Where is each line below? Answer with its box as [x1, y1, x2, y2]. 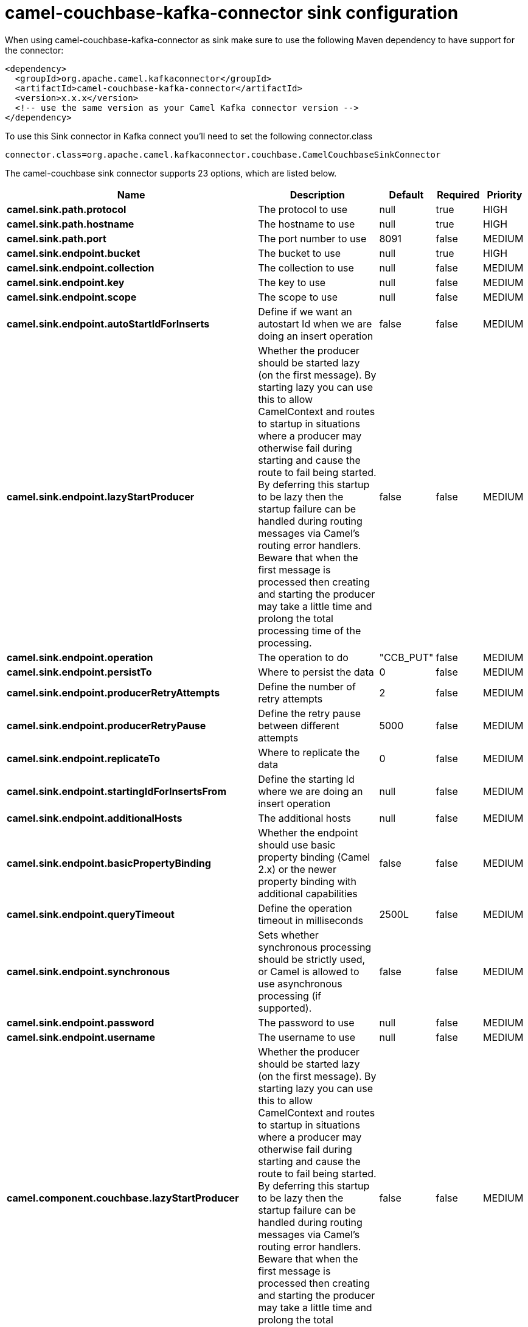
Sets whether [258, 928, 319, 941]
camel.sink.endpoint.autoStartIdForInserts [7, 317, 210, 330]
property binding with [258, 875, 357, 888]
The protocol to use [258, 203, 348, 215]
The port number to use [258, 232, 367, 245]
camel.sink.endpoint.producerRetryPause [7, 719, 206, 732]
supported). [258, 1001, 312, 1014]
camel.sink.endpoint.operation [7, 651, 153, 663]
